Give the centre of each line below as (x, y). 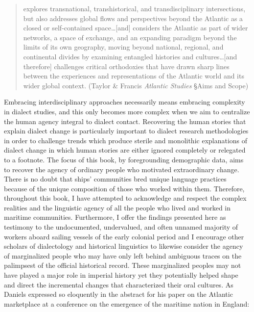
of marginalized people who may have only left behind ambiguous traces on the (123, 255)
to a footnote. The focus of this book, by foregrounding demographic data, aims (124, 159)
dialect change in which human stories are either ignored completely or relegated (125, 150)
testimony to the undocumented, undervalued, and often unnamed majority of (121, 227)
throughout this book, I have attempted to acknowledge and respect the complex (125, 198)
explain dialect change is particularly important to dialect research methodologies (126, 131)
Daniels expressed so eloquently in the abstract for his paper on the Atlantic (118, 294)
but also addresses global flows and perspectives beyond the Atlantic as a (133, 18)
